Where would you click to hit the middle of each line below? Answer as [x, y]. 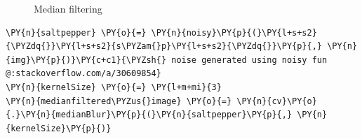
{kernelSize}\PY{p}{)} [59, 128]
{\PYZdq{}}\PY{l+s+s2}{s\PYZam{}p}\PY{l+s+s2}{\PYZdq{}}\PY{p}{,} [164, 46]
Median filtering [68, 8]
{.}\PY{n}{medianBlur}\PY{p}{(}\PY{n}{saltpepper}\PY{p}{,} [149, 115]
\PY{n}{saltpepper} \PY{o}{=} [76, 32]
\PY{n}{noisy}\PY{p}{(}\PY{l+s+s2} [234, 32]
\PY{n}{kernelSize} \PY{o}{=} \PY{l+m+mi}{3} [114, 87]
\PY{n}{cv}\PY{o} [277, 101]
